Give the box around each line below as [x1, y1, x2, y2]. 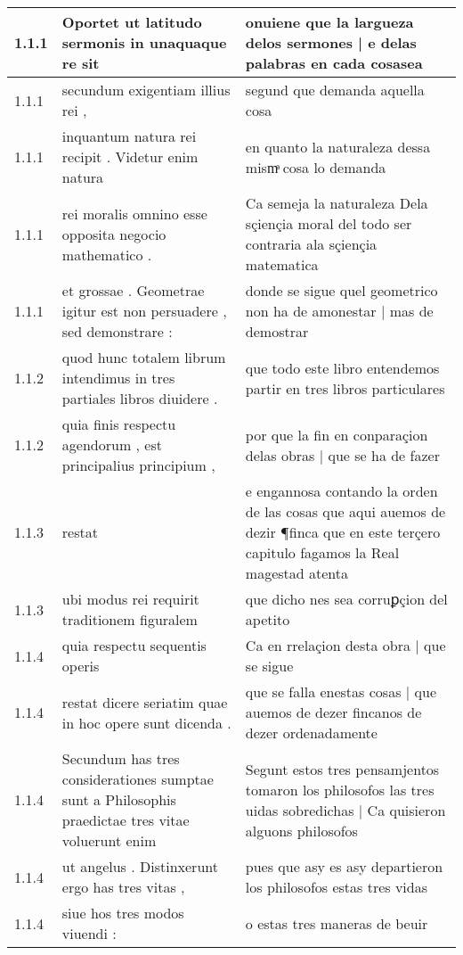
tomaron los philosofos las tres [245, 778, 435, 800]
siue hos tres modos [61, 902, 184, 923]
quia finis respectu [61, 414, 176, 434]
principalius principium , [61, 455, 215, 475]
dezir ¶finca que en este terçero [245, 522, 441, 542]
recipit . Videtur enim [61, 146, 199, 167]
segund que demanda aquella [245, 79, 425, 100]
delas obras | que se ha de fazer [245, 444, 440, 465]
